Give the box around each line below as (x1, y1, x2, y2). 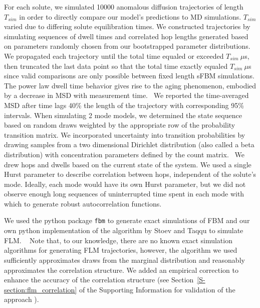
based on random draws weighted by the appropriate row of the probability (4, 120, 235, 130)
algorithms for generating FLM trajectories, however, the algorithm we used (4, 245, 237, 255)
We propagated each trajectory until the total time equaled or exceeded (4, 50, 224, 61)
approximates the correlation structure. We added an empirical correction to (4, 264, 238, 275)
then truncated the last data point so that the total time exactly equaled (4, 60, 228, 71)
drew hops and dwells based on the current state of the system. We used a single (4, 159, 251, 169)
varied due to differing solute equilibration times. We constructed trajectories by (4, 21, 250, 32)
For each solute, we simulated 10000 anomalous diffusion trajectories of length (4, 2, 243, 12)
